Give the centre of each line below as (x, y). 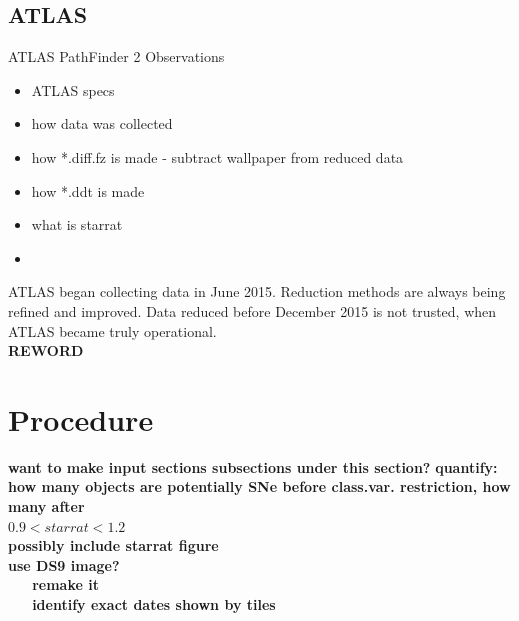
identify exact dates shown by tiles (154, 604)
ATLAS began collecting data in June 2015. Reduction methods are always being (257, 291)
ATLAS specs (73, 89)
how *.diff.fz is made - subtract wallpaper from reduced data (217, 156)
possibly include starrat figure (113, 545)
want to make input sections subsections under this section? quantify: (253, 466)
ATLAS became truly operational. (112, 330)
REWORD (46, 350)
